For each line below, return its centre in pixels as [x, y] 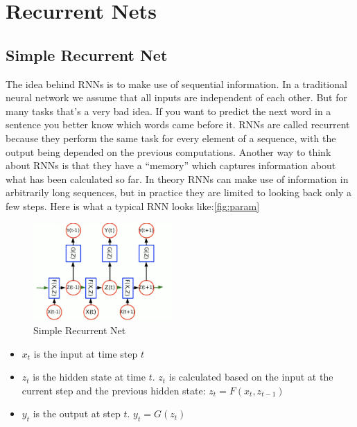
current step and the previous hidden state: [114, 390]
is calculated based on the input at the [251, 377]
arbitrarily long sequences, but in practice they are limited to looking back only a [178, 192]
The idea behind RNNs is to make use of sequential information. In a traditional [176, 84]
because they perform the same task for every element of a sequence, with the [171, 138]
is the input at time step [86, 353]
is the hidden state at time [89, 377]
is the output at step [77, 413]
